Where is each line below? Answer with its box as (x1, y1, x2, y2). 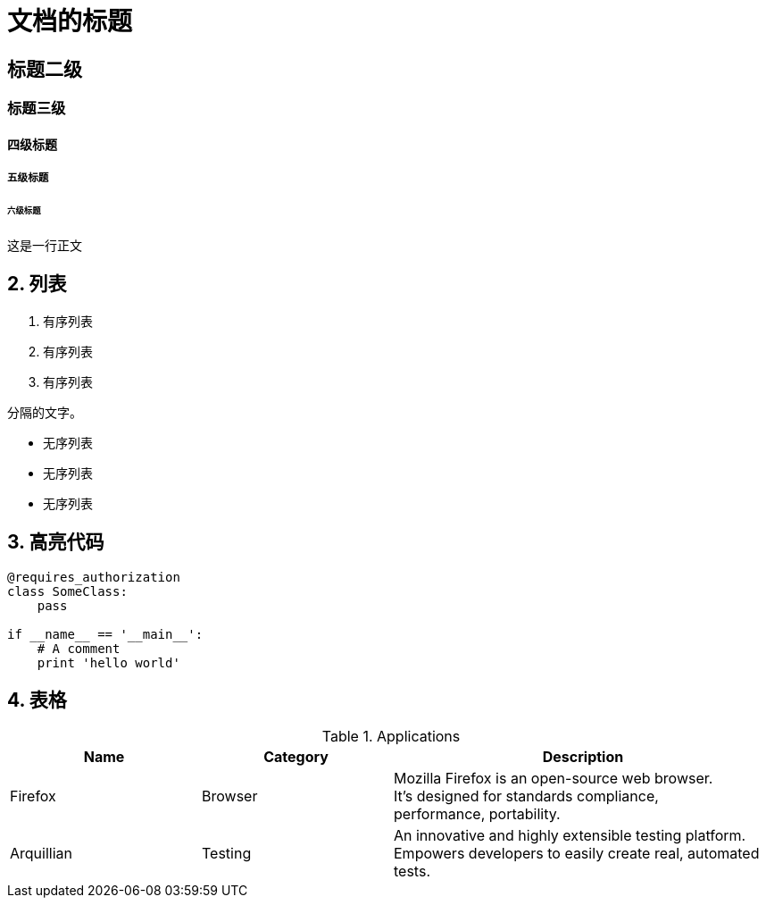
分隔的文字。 (7, 404, 82, 420)
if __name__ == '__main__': (7, 626, 204, 641)
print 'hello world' (37, 655, 180, 670)
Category (263, 748, 329, 767)
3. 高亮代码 (7, 531, 104, 554)
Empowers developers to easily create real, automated (394, 844, 760, 863)
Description (542, 748, 624, 767)
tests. (394, 862, 430, 881)
